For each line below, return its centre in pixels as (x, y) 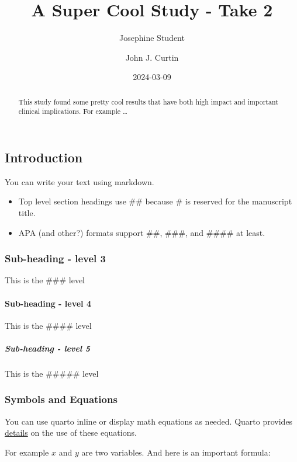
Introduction (44, 157)
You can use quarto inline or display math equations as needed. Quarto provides (149, 421)
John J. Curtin (152, 57)
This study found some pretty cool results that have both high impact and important (148, 101)
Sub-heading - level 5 (48, 348)
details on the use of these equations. (71, 433)
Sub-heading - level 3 (55, 258)
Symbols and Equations (61, 399)
